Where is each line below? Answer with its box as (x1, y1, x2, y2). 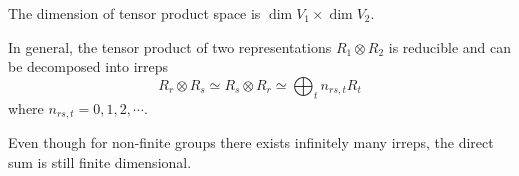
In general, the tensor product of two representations (8, 36, 332, 57)
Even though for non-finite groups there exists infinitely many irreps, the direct (8, 132, 494, 153)
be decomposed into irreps (8, 56, 169, 77)
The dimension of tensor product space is (8, 3, 261, 23)
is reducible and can (388, 36, 511, 57)
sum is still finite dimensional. (8, 151, 192, 172)
